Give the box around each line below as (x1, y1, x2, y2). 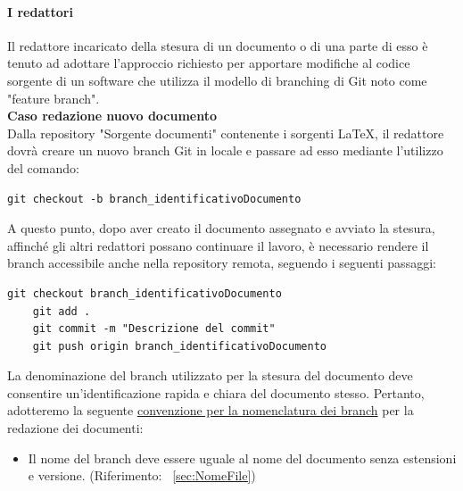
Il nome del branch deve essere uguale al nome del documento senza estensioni (28, 448, 457, 467)
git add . (32, 304, 91, 318)
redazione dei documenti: (7, 419, 144, 437)
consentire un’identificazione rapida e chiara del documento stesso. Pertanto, (7, 383, 425, 402)
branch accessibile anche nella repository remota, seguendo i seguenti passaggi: (7, 254, 436, 272)
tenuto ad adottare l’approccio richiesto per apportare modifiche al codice (7, 54, 410, 72)
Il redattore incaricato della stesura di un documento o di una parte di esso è (7, 36, 428, 54)
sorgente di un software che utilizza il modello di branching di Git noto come (7, 71, 427, 89)
